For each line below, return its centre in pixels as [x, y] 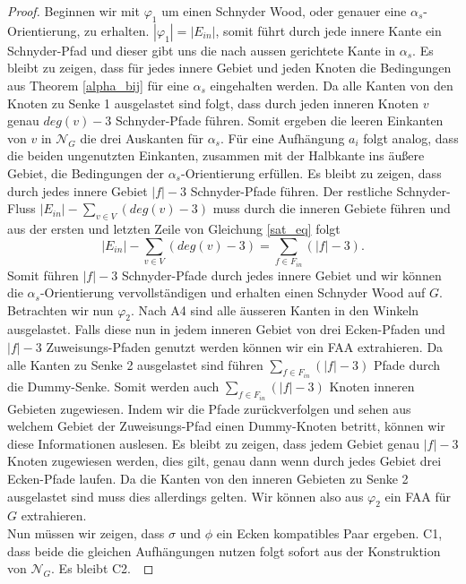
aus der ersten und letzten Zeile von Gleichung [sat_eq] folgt [174, 228]
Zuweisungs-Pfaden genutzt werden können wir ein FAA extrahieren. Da [245, 347]
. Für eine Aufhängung [282, 137]
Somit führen [43, 275]
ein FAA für [418, 496]
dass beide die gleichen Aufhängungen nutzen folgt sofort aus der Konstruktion [224, 550]
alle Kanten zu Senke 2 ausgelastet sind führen [135, 364]
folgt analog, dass [411, 137]
